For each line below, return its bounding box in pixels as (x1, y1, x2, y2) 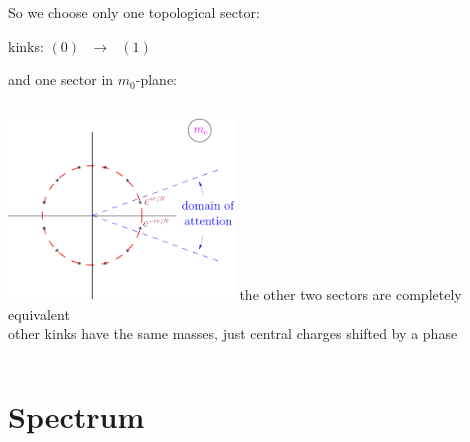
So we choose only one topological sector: (8, 2, 260, 22)
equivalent (8, 303, 70, 324)
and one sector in (8, 69, 114, 90)
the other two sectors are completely (239, 284, 462, 305)
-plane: (135, 69, 177, 90)
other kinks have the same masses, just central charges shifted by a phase (8, 323, 458, 344)
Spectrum (8, 396, 145, 437)
